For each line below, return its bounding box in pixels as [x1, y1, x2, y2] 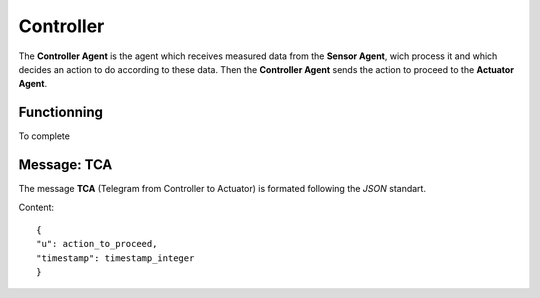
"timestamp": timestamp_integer [36, 252, 195, 264]
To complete [18, 130, 70, 142]
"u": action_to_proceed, [36, 238, 158, 250]
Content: [18, 201, 55, 213]
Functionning [18, 104, 104, 121]
